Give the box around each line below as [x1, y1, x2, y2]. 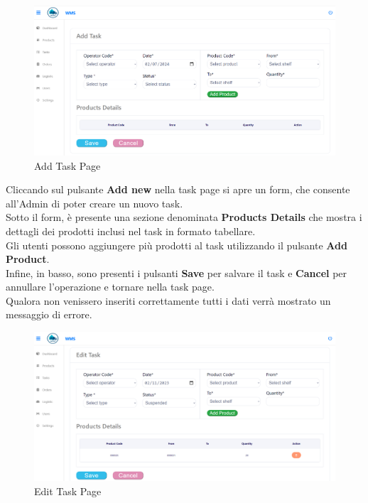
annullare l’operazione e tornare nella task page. [6, 279, 215, 294]
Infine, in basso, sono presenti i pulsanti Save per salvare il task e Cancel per [6, 265, 347, 280]
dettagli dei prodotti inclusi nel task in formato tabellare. [6, 223, 256, 238]
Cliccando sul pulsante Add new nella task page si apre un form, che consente [6, 182, 350, 197]
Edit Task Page [34, 484, 102, 499]
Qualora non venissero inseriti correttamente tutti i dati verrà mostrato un [6, 293, 331, 308]
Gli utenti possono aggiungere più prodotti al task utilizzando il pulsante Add [6, 237, 347, 252]
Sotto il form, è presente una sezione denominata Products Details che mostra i [6, 210, 362, 225]
